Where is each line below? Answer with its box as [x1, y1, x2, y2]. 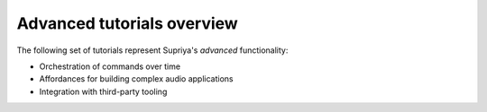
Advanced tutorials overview [16, 13, 238, 33]
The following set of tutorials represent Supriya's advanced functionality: [16, 45, 289, 56]
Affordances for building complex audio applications [39, 73, 234, 84]
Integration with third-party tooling [39, 86, 168, 97]
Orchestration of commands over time [39, 61, 180, 72]
